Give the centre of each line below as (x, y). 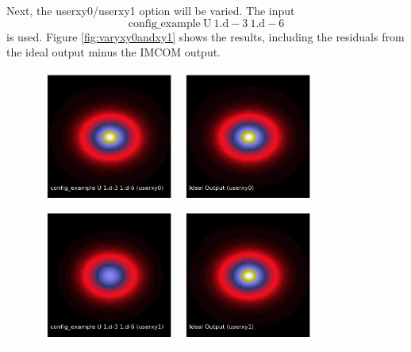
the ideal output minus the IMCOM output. (114, 52)
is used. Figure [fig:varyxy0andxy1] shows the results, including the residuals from (205, 36)
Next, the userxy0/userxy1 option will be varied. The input (151, 10)
